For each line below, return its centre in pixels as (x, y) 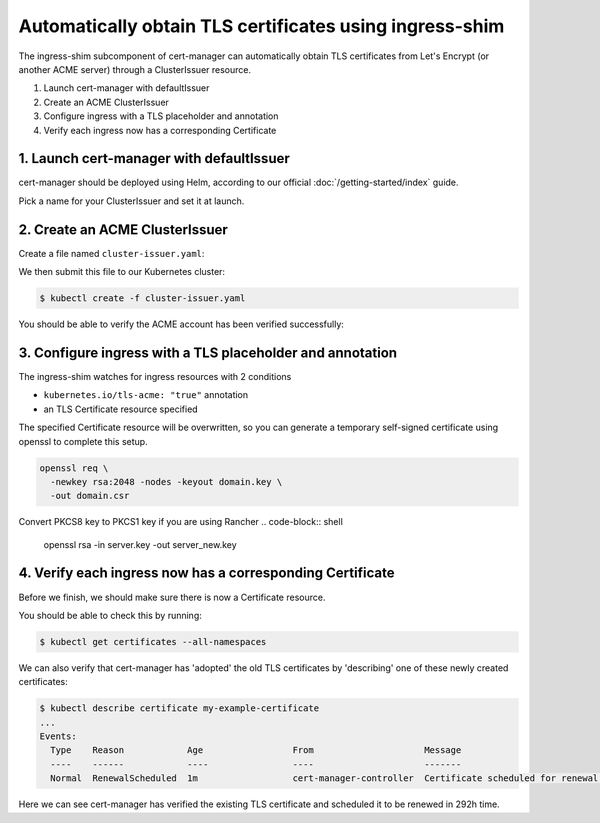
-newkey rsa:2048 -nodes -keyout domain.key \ (166, 481)
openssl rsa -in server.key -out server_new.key (140, 544)
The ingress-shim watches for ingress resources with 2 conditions (155, 376)
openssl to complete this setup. (83, 441)
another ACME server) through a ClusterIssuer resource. (135, 69)
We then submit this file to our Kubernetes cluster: (121, 272)
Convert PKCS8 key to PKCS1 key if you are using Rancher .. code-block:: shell (181, 522)
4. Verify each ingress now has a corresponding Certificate (206, 573)
